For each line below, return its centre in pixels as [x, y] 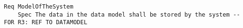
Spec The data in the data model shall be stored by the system [124, 14]
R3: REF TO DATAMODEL [52, 23]
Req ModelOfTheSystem [39, 7]
